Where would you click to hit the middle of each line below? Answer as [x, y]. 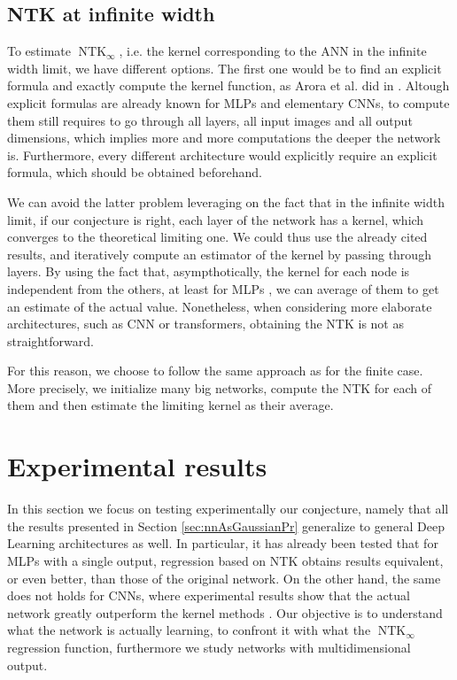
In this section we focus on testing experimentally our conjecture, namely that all [228, 509]
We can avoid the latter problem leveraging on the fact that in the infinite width [226, 201]
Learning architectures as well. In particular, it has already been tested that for [223, 543]
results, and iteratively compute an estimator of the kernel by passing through [219, 254]
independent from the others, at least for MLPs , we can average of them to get [223, 288]
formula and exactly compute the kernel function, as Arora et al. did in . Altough [228, 85]
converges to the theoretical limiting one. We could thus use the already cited [217, 237]
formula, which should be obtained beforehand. [135, 172]
